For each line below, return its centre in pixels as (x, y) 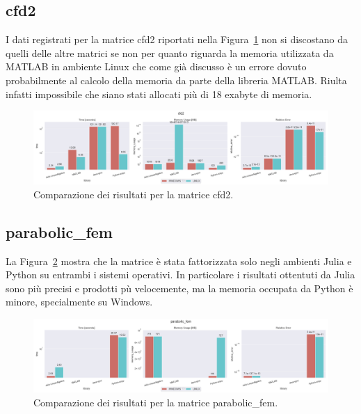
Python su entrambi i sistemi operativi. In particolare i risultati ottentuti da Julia (180, 274)
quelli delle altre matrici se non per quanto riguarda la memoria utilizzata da (170, 53)
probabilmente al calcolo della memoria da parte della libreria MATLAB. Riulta (176, 80)
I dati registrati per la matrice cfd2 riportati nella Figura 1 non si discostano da (177, 39)
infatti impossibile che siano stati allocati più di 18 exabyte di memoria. (159, 94)
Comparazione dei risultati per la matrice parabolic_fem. (156, 402)
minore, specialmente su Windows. (79, 302)
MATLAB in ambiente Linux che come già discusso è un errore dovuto (156, 66)
